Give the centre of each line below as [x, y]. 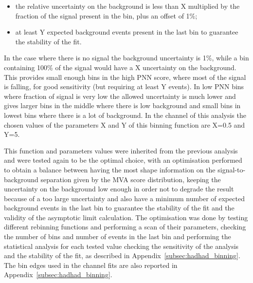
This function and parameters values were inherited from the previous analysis [121, 150]
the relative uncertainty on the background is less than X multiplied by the [127, 6]
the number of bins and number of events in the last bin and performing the [117, 236]
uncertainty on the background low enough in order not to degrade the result [119, 189]
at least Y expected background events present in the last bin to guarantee [127, 32]
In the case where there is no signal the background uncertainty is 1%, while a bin [126, 58]
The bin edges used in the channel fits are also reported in [91, 265]
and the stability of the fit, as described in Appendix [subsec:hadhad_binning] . [122, 255]
